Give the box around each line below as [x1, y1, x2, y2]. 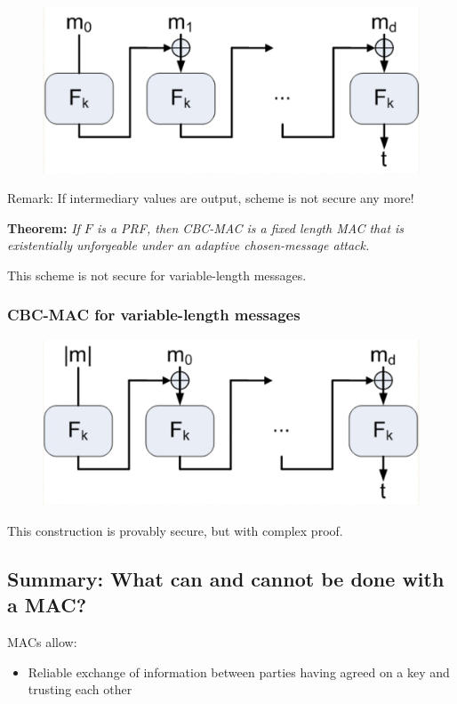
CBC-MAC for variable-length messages [7, 303, 301, 326]
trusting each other [28, 680, 132, 699]
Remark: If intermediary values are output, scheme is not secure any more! [7, 189, 414, 207]
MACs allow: [7, 632, 77, 651]
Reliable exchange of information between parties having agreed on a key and [28, 662, 450, 681]
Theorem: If [7, 218, 80, 237]
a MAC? [7, 591, 87, 619]
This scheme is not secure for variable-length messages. [7, 265, 307, 284]
